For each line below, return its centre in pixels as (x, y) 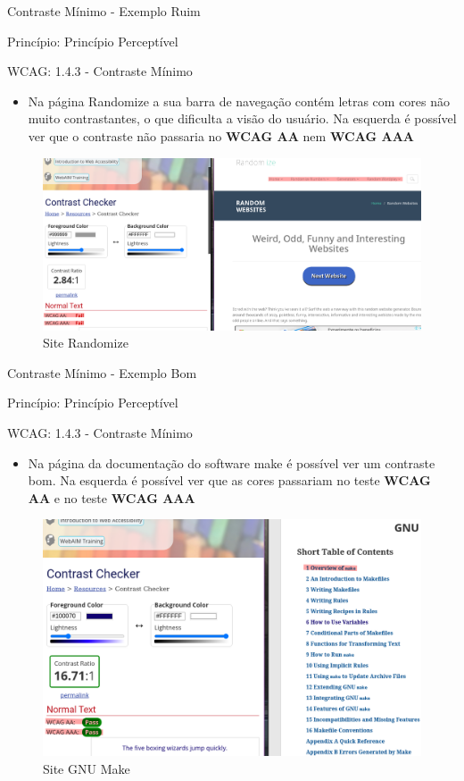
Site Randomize (86, 343)
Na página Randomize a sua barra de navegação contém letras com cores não (239, 101)
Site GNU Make (87, 769)
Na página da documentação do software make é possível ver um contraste (232, 462)
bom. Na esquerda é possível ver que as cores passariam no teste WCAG (229, 480)
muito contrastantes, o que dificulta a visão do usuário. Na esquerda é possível (242, 118)
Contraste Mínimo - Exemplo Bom (102, 372)
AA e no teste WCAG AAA (112, 497)
